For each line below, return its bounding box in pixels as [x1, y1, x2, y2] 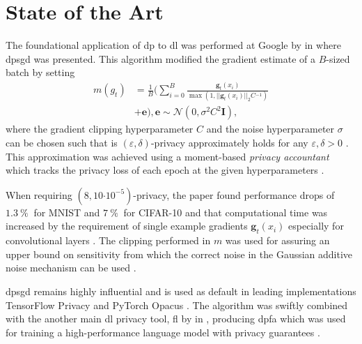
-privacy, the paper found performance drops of [133, 187, 335, 202]
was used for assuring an [225, 233, 330, 248]
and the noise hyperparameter [206, 121, 335, 136]
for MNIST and [33, 204, 100, 219]
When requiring [6, 187, 72, 202]
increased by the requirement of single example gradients [6, 218, 248, 233]
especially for [288, 218, 344, 233]
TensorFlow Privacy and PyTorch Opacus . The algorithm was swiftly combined [6, 297, 348, 312]
